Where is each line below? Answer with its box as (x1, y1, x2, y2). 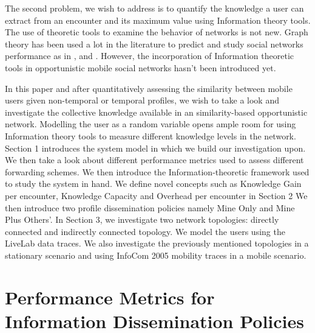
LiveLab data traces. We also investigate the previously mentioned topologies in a (5, 237, 309, 250)
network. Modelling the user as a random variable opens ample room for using (5, 117, 296, 130)
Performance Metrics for (5, 284, 215, 309)
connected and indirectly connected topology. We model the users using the (5, 225, 285, 237)
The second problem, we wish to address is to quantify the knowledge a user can (5, 2, 304, 14)
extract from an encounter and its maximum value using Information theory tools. (5, 13, 311, 26)
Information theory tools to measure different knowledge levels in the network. (5, 129, 296, 142)
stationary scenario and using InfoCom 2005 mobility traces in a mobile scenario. (5, 248, 307, 261)
